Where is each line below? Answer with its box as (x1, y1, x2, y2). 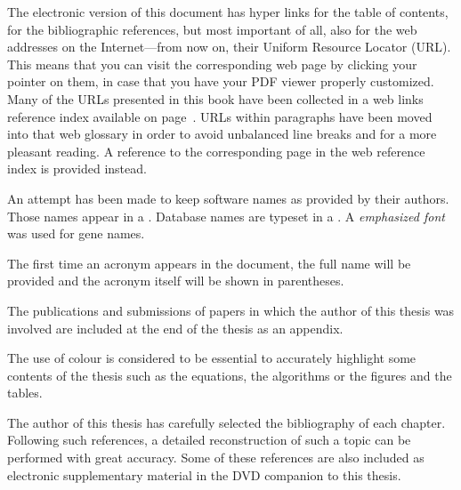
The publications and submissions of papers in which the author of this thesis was (7, 301, 455, 319)
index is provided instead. (7, 159, 147, 178)
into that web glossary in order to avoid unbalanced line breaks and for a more (7, 125, 437, 143)
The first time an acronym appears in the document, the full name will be (7, 253, 411, 272)
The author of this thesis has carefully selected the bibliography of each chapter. (7, 413, 446, 431)
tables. (7, 383, 43, 402)
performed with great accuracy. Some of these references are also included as (7, 448, 425, 467)
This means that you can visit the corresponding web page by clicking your (7, 54, 417, 73)
